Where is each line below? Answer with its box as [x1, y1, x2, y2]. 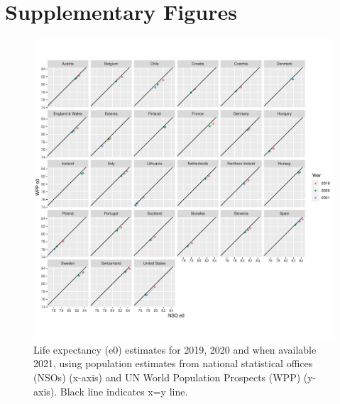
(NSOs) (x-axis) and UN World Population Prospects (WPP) [33, 369, 301, 384]
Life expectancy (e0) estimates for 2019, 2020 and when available [33, 342, 317, 357]
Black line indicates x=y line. [60, 383, 188, 398]
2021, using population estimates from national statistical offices [33, 356, 313, 371]
